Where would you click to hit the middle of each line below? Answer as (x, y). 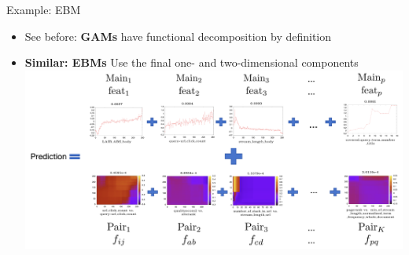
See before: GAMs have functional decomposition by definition (178, 36)
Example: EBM (44, 9)
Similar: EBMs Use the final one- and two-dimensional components (192, 62)
